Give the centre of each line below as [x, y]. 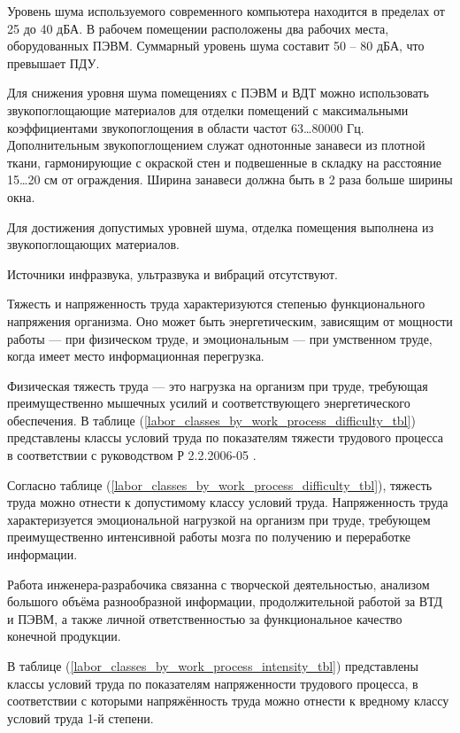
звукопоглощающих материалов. [93, 244]
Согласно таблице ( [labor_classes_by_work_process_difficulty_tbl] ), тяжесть [220, 484]
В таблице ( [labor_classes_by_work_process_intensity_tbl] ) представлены [213, 666]
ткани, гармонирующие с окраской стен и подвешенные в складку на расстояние [225, 162]
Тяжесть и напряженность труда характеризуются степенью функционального [216, 304]
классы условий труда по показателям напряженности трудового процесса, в [213, 683]
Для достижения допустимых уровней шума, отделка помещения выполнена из [221, 226]
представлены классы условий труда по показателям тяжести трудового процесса [226, 437]
